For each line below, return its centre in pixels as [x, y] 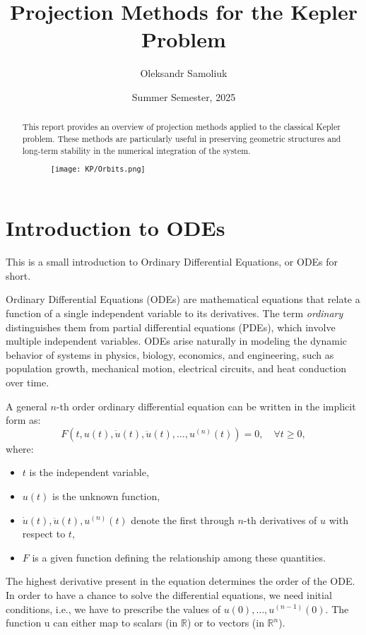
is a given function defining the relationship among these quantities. [179, 557]
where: [20, 448]
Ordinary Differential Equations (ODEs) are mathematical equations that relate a [183, 299]
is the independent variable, [89, 472]
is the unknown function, [106, 495]
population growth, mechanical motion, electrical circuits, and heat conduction [176, 368]
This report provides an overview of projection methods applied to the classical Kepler [181, 127]
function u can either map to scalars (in [92, 623]
